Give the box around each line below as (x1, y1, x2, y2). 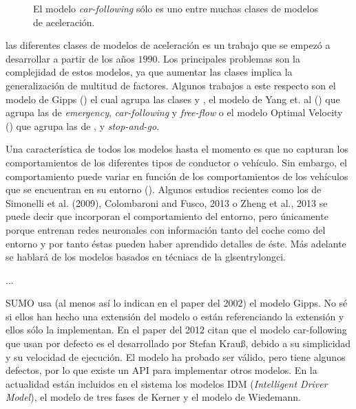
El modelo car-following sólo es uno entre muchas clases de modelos (33, 1, 319, 15)
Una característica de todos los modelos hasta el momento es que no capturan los (6, 142, 348, 156)
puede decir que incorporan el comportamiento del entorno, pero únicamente (6, 209, 328, 223)
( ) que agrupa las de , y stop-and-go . (6, 118, 160, 133)
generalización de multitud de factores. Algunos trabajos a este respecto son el (6, 78, 336, 92)
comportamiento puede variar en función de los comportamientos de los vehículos (6, 168, 348, 183)
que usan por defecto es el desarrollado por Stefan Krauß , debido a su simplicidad (6, 336, 351, 351)
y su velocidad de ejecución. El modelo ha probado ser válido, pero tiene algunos (6, 349, 346, 364)
